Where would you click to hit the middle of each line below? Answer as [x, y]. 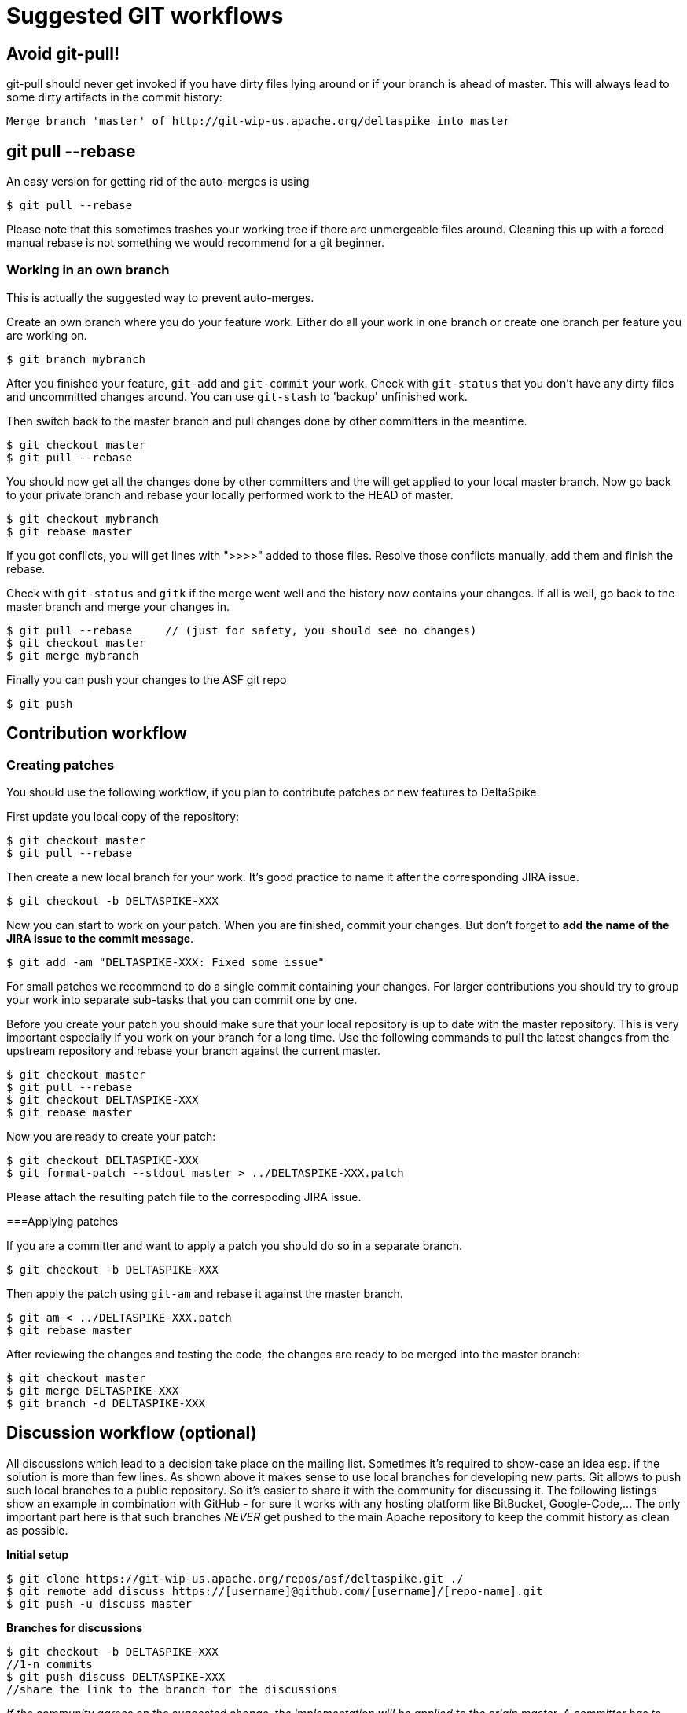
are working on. [47, 335]
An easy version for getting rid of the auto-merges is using [158, 182]
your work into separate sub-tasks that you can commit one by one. [182, 999]
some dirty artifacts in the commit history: [114, 97]
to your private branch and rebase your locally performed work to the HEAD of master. [230, 494]
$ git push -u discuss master [99, 1603]
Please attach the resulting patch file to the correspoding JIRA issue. [184, 1197]
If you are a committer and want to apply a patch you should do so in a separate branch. [234, 1245]
